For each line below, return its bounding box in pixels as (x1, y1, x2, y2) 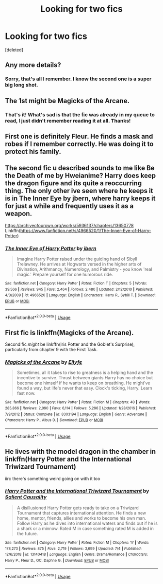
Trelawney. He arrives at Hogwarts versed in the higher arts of (16, 261, 142, 267)
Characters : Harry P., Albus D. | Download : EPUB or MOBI (5, 418, 103, 423)
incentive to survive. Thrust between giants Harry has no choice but (16, 375, 153, 381)
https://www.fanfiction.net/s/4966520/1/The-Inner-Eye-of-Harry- (20, 228, 151, 233)
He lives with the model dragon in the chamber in (5, 447, 156, 456)
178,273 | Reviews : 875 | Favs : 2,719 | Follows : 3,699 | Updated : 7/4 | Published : (5, 546, 142, 551)
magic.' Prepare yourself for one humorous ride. (16, 271, 113, 278)
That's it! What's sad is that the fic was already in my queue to (5, 111, 155, 118)
